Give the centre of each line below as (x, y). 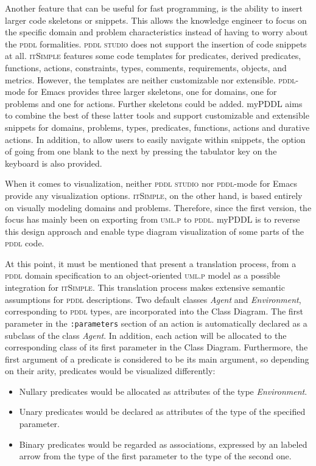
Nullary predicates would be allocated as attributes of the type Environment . (163, 391)
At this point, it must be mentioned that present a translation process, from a (151, 263)
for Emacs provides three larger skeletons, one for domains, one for (152, 92)
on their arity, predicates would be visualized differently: (110, 371)
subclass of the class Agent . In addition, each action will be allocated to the (146, 335)
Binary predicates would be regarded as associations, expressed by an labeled (163, 444)
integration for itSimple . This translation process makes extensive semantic (145, 287)
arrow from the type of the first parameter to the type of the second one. (155, 456)
